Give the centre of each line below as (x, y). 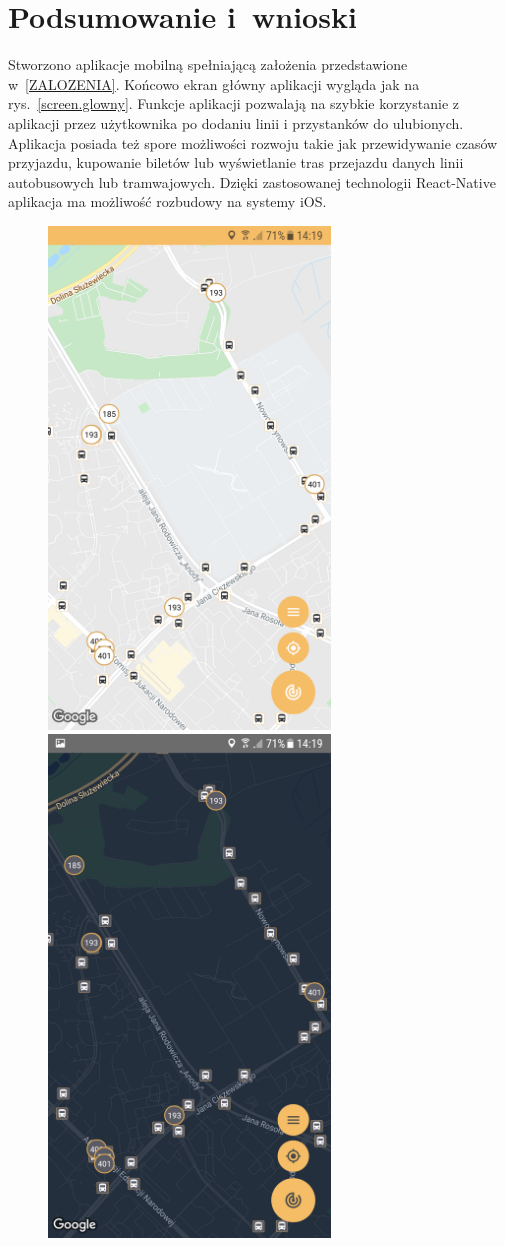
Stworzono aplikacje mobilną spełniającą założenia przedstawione (208, 64)
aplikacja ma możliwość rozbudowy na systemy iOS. (167, 201)
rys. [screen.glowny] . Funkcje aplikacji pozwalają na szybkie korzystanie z (233, 103)
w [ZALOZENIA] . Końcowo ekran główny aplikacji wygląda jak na (214, 83)
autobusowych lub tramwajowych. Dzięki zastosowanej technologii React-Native (252, 181)
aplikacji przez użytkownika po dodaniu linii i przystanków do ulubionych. (236, 122)
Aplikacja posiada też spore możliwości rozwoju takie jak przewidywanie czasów (253, 142)
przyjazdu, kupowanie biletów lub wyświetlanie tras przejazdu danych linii (236, 162)
